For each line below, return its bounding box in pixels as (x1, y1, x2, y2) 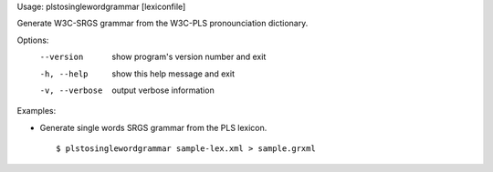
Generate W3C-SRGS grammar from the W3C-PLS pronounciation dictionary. (16, 18, 309, 29)
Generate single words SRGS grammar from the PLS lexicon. (39, 122, 267, 133)
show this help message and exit (111, 68, 235, 79)
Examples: (16, 106, 57, 116)
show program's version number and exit (111, 51, 267, 63)
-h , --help (39, 68, 89, 79)
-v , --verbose (39, 85, 103, 96)
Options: (16, 35, 49, 46)
